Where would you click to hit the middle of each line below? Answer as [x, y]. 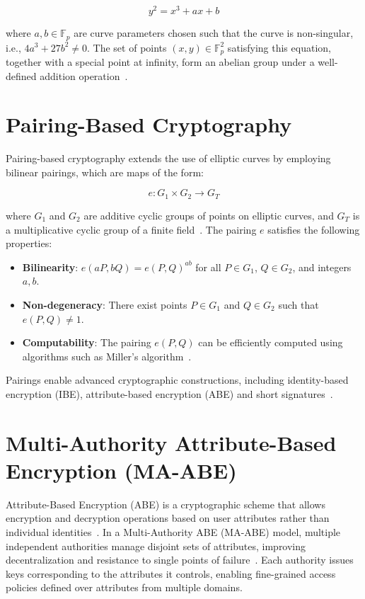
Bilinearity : [50, 267]
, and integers [322, 267]
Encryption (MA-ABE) [121, 470]
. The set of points [127, 47]
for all [208, 267]
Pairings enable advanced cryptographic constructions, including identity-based [177, 380]
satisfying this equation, [279, 47]
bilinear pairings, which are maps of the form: [105, 172]
